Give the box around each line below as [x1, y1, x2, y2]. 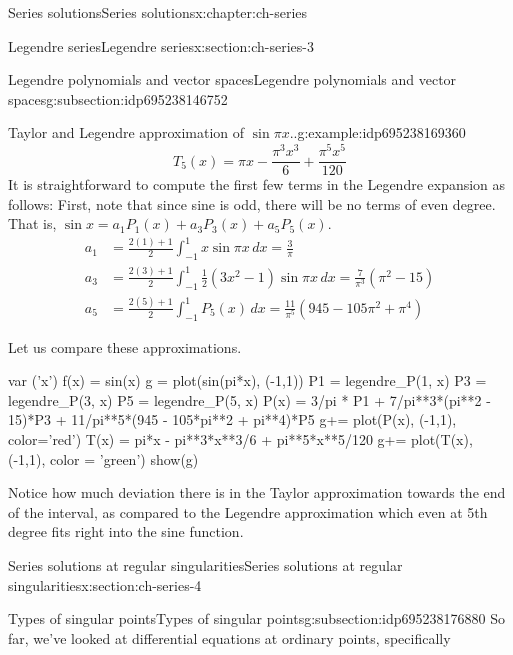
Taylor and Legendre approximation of [8, 122, 245, 143]
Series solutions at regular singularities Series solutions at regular [8, 555, 403, 576]
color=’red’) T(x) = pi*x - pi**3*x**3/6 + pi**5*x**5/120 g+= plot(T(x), [8, 429, 473, 450]
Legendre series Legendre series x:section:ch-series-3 [8, 35, 314, 56]
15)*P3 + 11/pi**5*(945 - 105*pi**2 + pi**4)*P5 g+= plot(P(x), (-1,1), [8, 409, 457, 430]
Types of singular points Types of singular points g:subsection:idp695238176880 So [8, 608, 506, 629]
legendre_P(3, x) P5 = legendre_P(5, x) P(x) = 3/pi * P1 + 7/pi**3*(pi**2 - [8, 389, 491, 410]
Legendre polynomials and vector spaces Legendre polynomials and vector [8, 69, 457, 90]
